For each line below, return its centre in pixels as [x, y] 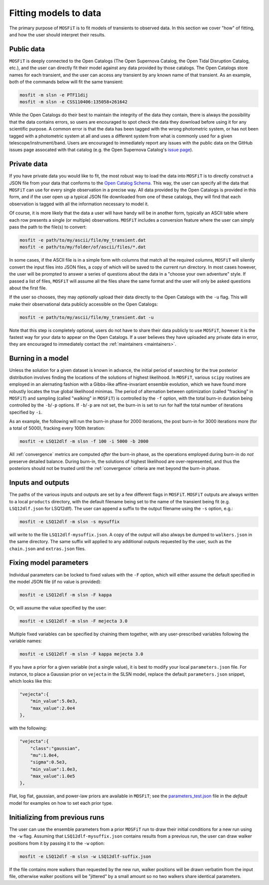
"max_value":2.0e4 [53, 708]
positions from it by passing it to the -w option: [57, 843]
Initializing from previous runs [57, 817]
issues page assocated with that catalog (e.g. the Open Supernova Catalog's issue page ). [101, 150]
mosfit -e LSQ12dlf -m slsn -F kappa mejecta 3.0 [81, 654]
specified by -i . [26, 412]
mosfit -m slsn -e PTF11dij [54, 95]
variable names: [26, 641]
